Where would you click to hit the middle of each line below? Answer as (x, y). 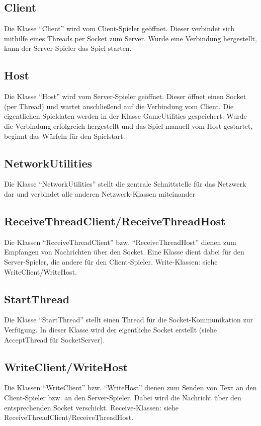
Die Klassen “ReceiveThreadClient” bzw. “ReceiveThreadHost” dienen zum (120, 242)
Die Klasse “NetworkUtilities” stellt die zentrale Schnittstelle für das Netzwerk (125, 184)
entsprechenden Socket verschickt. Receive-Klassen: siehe (92, 407)
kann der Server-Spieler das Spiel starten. (68, 48)
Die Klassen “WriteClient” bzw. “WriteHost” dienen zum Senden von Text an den (130, 388)
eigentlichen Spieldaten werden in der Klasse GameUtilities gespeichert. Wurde (125, 116)
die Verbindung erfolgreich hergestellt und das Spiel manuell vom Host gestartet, (128, 125)
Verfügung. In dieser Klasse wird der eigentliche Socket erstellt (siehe (110, 329)
